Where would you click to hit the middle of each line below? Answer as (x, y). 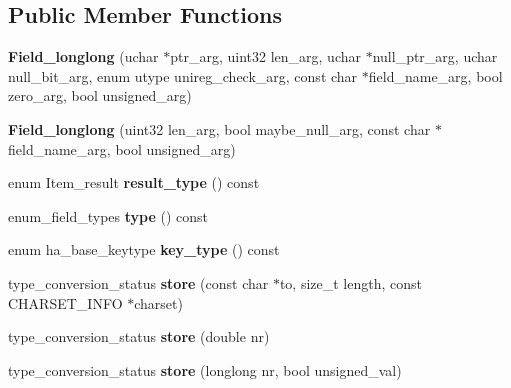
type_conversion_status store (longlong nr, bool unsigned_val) (205, 369)
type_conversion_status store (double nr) (139, 336)
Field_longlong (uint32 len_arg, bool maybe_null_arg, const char (219, 128)
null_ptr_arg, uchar (435, 56)
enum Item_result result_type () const (134, 182)
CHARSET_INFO (65, 302)
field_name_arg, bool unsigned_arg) (122, 148)
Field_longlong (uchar (83, 56)
